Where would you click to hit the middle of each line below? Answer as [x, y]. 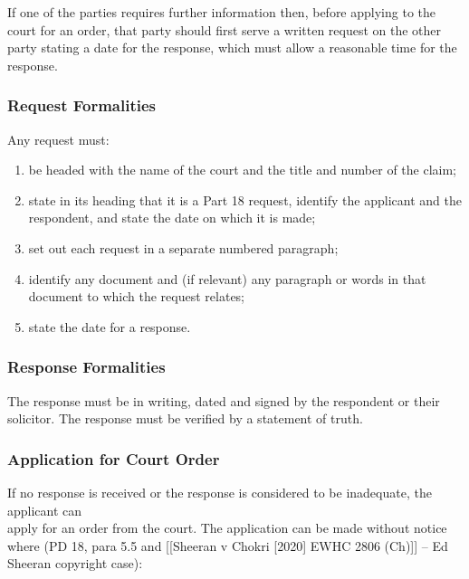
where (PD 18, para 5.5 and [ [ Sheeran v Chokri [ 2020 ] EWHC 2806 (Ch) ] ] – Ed [228, 545]
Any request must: [58, 139]
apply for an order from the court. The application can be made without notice [227, 528]
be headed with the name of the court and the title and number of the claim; [242, 170]
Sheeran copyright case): [75, 563]
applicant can [45, 510]
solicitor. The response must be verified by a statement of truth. [185, 418]
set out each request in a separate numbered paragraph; [183, 247]
